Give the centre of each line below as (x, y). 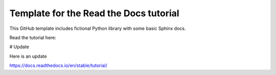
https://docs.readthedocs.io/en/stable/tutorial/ (58, 65)
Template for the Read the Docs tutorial (94, 13)
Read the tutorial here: (33, 37)
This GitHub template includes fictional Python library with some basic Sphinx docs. (98, 28)
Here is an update (28, 56)
